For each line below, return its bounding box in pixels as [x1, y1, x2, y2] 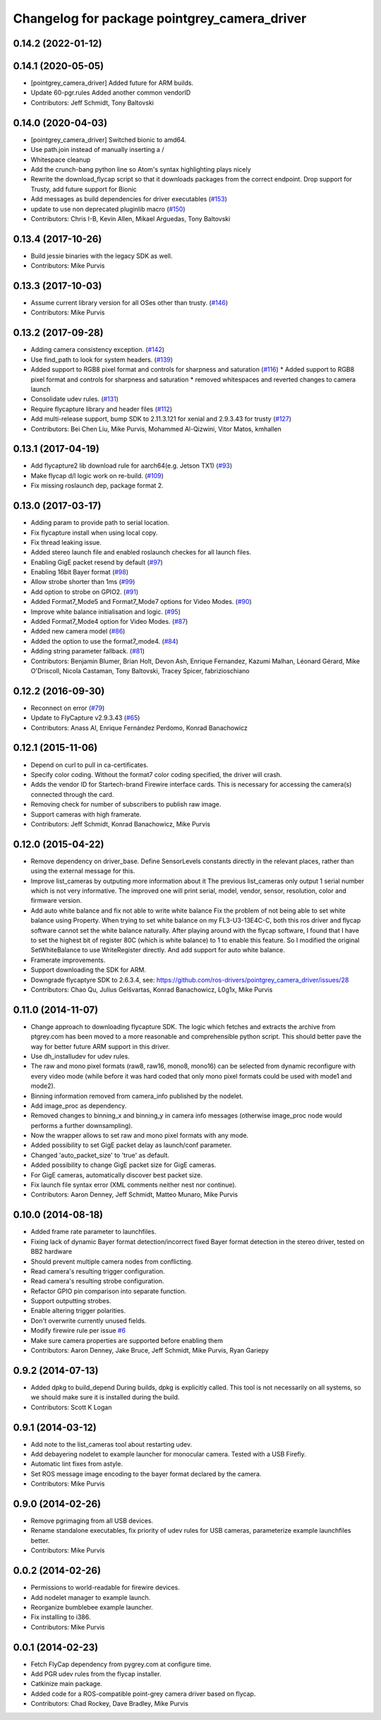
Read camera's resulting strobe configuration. [30, 1277, 164, 1286]
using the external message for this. [30, 867, 135, 875]
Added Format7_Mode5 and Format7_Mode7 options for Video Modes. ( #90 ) [30, 598, 252, 606]
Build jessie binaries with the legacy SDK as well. [30, 251, 173, 260]
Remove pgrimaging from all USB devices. [30, 1517, 154, 1525]
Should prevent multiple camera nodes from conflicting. [30, 1257, 193, 1266]
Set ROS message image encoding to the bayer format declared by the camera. [30, 1469, 262, 1478]
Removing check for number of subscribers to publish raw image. [30, 800, 222, 809]
